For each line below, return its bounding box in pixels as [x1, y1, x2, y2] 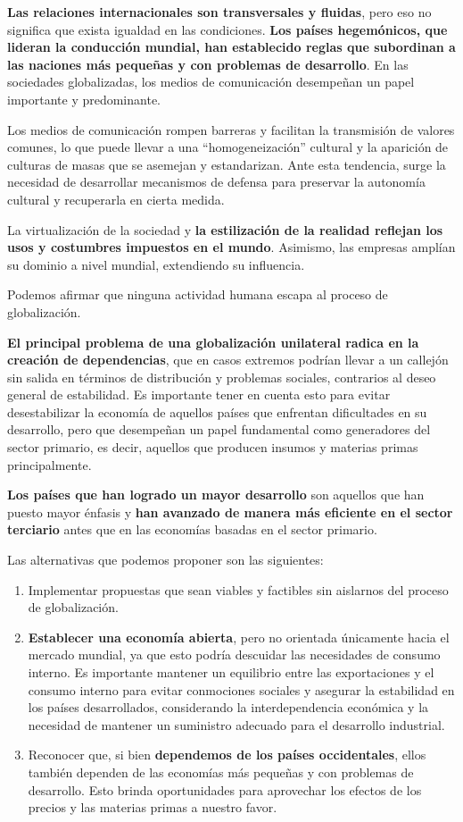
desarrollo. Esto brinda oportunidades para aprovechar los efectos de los [28, 780, 422, 799]
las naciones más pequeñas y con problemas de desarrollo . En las [7, 55, 409, 73]
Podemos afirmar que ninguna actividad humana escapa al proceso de [7, 285, 388, 304]
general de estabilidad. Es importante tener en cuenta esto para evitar [7, 385, 391, 404]
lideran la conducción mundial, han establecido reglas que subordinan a [7, 38, 456, 56]
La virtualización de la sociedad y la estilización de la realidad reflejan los [7, 220, 443, 239]
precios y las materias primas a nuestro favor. [28, 798, 277, 817]
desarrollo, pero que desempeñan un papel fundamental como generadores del [7, 420, 431, 439]
